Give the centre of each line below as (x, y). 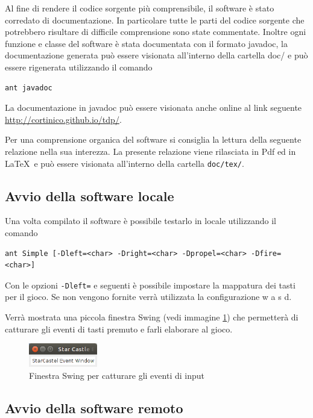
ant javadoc (29, 88)
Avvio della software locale (90, 195)
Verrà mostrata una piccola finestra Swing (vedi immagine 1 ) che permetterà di (152, 317)
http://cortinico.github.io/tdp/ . (63, 119)
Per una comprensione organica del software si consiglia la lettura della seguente (153, 139)
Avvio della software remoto (94, 407)
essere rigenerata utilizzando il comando (79, 67)
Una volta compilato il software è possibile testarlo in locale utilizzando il (141, 221)
